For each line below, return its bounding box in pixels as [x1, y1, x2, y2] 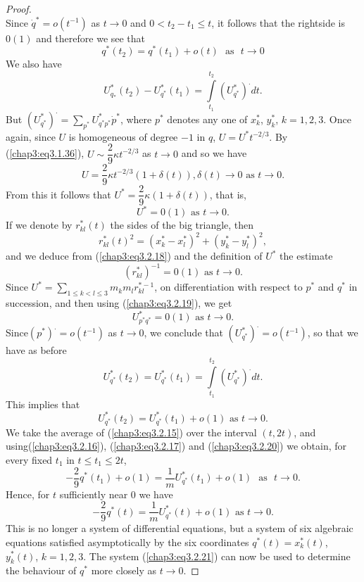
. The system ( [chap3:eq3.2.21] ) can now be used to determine [83, 548, 351, 563]
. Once [323, 111, 351, 126]
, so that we [307, 325, 358, 340]
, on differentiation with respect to [154, 279, 303, 294]
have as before [6, 343, 67, 358]
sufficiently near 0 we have [59, 486, 173, 501]
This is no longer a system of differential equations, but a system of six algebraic [6, 521, 353, 536]
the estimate [280, 248, 333, 263]
